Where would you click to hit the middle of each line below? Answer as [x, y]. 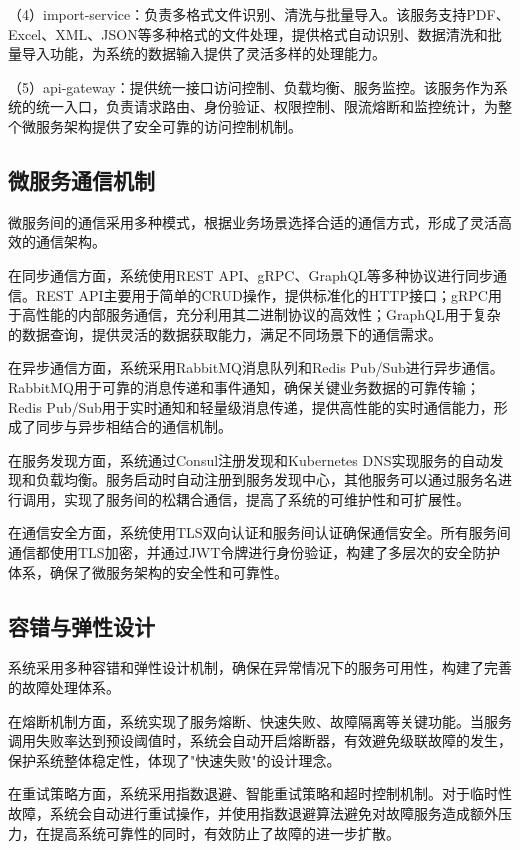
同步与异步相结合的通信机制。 [133, 426]
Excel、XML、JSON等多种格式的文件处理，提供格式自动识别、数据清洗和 [248, 33]
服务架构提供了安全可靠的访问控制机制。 [168, 125]
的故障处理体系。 [64, 687]
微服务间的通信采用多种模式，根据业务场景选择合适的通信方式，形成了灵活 [253, 221]
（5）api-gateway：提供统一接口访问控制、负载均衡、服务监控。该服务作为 [251, 86]
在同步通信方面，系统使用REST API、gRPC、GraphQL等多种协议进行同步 [251, 274]
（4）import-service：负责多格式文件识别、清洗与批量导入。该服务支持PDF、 [259, 14]
